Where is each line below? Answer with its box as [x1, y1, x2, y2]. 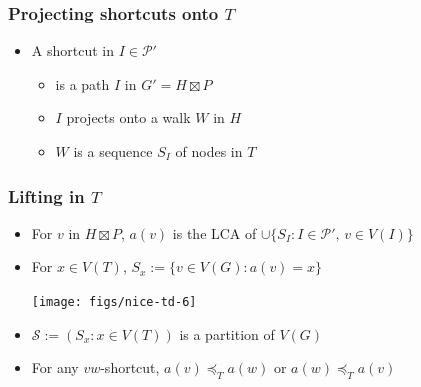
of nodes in [175, 141, 243, 161]
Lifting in [8, 183, 85, 208]
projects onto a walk [66, 107, 191, 128]
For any [31, 357, 79, 378]
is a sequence [73, 141, 153, 161]
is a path [55, 73, 110, 94]
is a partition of [179, 323, 275, 344]
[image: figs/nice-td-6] [31, 295, 197, 309]
